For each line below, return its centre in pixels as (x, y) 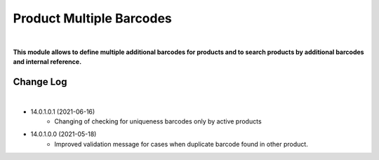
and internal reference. (47, 62)
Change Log (40, 82)
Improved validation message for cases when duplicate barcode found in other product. (181, 144)
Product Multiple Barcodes (92, 18)
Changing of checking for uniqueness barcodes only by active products (158, 121)
